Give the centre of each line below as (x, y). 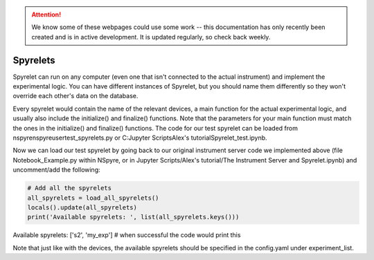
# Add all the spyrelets (70, 188)
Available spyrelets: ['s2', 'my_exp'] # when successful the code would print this (127, 235)
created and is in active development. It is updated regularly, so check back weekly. (151, 37)
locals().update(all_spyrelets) (82, 207)
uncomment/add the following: (56, 170)
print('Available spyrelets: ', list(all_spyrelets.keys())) (133, 217)
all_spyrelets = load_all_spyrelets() (93, 198)
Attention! (46, 15)
